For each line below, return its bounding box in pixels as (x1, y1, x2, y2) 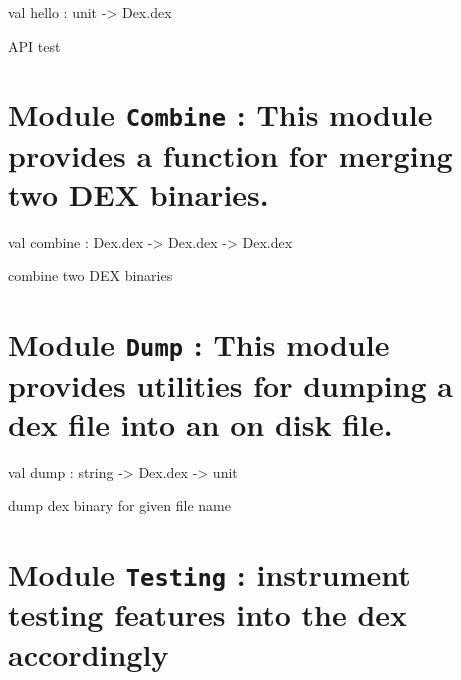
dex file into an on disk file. (8, 403, 393, 444)
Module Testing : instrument (8, 554, 411, 594)
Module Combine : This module (8, 94, 433, 135)
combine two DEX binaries (8, 265, 173, 286)
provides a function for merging (8, 134, 453, 175)
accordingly (8, 633, 169, 674)
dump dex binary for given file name (8, 495, 231, 516)
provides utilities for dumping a (8, 364, 453, 405)
